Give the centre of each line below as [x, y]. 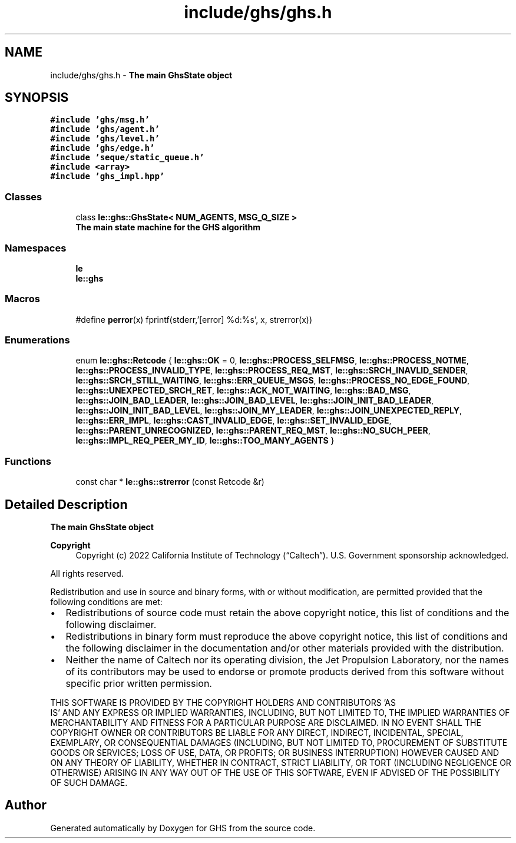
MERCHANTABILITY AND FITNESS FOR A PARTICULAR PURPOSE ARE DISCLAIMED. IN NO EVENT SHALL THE [266, 723]
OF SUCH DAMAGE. [89, 783]
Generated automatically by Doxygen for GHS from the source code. [183, 828]
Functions [28, 461]
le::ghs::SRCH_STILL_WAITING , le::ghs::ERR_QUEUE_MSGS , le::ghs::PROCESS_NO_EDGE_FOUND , [273, 381]
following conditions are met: [106, 602]
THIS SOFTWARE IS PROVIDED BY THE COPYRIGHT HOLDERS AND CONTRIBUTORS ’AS [223, 703]
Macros [22, 299]
